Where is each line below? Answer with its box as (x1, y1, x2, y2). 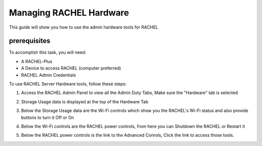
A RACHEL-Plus (21, 58, 52, 64)
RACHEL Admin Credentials (21, 72, 76, 78)
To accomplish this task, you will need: (9, 49, 86, 55)
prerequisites (9, 37, 50, 45)
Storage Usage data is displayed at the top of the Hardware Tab (21, 98, 148, 104)
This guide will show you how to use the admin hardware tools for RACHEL (9, 24, 159, 30)
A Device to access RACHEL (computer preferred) (21, 65, 121, 71)
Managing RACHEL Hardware (9, 7, 130, 18)
